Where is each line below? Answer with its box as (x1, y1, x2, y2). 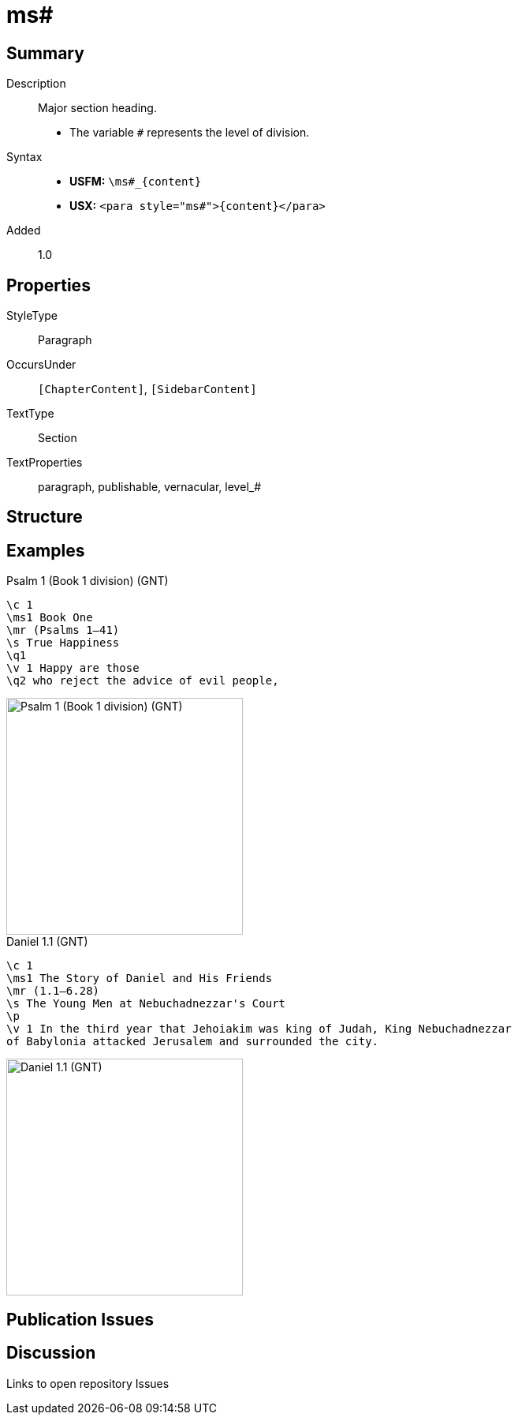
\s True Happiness (6, 636, 120, 650)
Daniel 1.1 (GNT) (6, 935, 88, 949)
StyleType (6, 309, 58, 323)
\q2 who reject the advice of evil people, (6, 674, 279, 688)
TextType (6, 407, 54, 421)
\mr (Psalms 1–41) (6, 624, 120, 637)
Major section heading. (38, 101, 157, 115)
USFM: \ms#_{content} (69, 174, 202, 189)
